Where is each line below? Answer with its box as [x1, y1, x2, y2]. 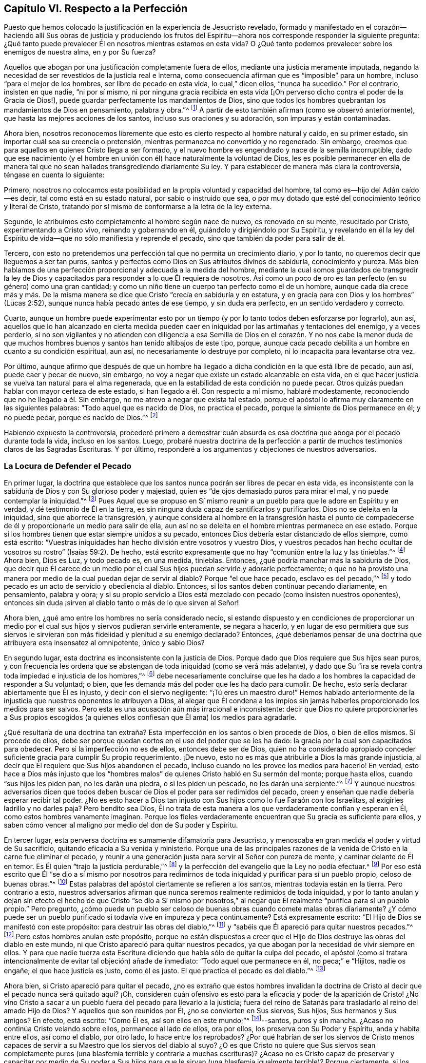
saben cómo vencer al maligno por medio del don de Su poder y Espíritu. [4, 820, 238, 829]
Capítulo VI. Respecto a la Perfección [4, 2, 188, 15]
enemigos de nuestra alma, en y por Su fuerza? [4, 48, 156, 57]
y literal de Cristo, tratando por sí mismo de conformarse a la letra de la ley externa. [4, 202, 272, 211]
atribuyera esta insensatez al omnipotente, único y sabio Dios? [4, 638, 205, 647]
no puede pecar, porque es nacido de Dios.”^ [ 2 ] [4, 412, 158, 422]
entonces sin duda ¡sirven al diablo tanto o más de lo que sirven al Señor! [4, 599, 239, 607]
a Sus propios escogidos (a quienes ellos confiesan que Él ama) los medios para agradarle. [4, 713, 297, 722]
